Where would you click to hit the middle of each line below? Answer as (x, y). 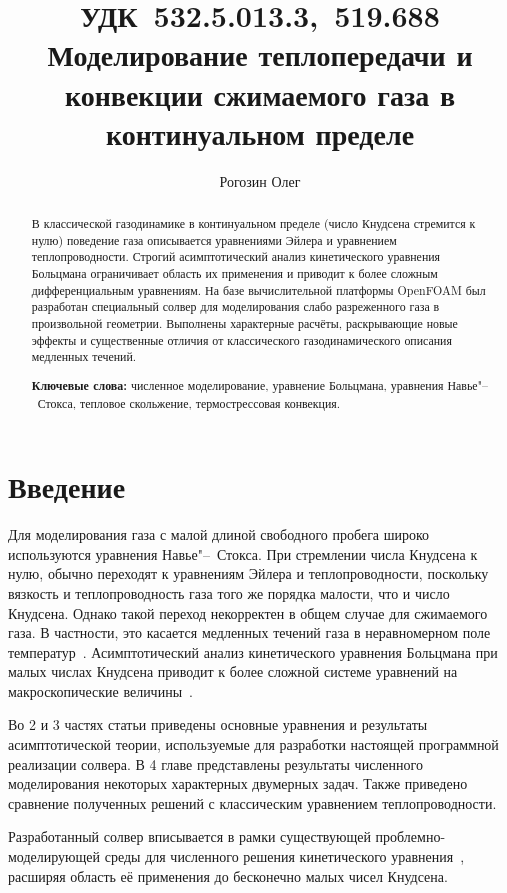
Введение (67, 486)
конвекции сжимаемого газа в (260, 93)
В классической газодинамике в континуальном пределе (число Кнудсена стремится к (253, 223)
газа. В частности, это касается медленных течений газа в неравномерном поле (249, 632)
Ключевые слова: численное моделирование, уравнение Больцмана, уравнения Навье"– (260, 385)
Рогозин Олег (260, 180)
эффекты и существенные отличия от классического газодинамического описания (241, 339)
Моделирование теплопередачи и (260, 54)
